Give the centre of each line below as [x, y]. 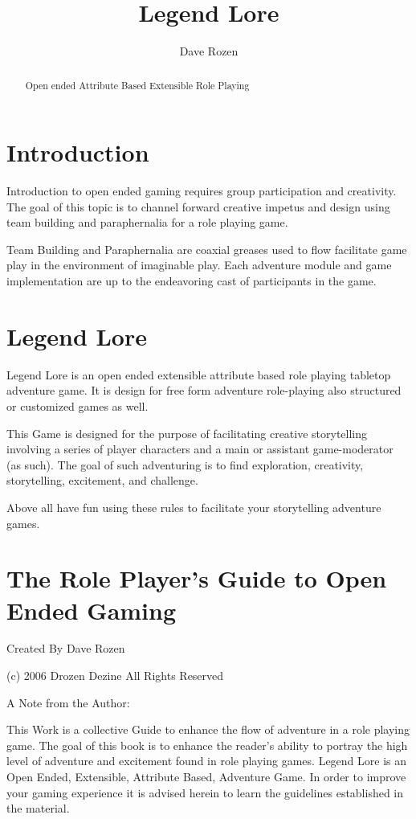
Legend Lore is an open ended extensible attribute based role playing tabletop [199, 374]
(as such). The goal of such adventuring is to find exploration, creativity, [185, 464]
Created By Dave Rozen [66, 648]
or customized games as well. [77, 405]
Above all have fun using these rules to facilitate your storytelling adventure [194, 507]
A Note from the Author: [68, 702]
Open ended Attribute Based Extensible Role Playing [137, 85]
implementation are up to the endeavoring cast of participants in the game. [192, 281]
